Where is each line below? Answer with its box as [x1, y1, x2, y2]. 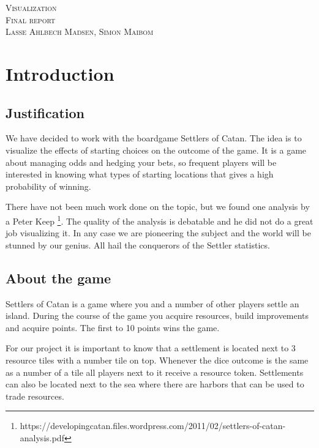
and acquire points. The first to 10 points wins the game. [6, 321, 220, 334]
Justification [6, 103, 84, 122]
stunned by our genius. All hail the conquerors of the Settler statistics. [6, 238, 270, 251]
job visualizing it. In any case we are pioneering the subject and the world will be [6, 226, 311, 239]
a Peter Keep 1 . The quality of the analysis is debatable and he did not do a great [6, 212, 313, 227]
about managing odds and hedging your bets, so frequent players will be [6, 155, 277, 168]
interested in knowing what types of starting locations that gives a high [6, 168, 274, 181]
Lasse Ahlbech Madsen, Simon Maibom [6, 25, 154, 38]
